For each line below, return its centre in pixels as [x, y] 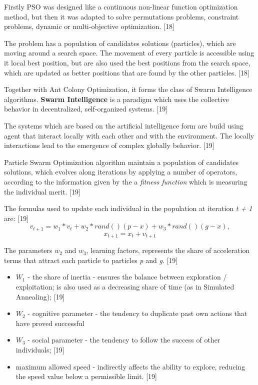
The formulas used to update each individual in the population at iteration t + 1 [128, 208]
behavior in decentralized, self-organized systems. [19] [86, 109]
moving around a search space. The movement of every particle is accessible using [129, 53]
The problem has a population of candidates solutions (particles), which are [120, 43]
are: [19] [16, 218]
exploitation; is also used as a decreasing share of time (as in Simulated [125, 286]
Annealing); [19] [40, 296]
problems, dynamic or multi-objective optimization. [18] [89, 26]
